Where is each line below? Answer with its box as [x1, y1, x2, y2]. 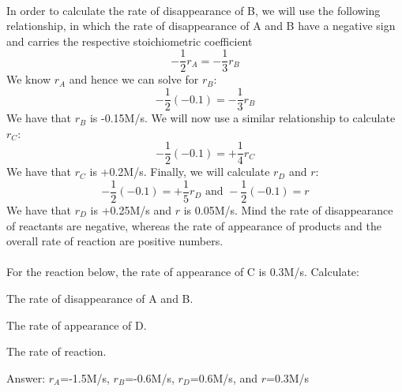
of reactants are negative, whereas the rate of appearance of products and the [6, 217, 381, 233]
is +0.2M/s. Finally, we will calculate [89, 163, 270, 180]
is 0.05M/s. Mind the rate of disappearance [183, 202, 393, 218]
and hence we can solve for [69, 71, 199, 88]
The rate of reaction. [6, 343, 107, 360]
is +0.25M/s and [90, 202, 172, 218]
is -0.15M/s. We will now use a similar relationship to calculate [89, 110, 396, 126]
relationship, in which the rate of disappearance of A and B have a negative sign [6, 17, 396, 34]
